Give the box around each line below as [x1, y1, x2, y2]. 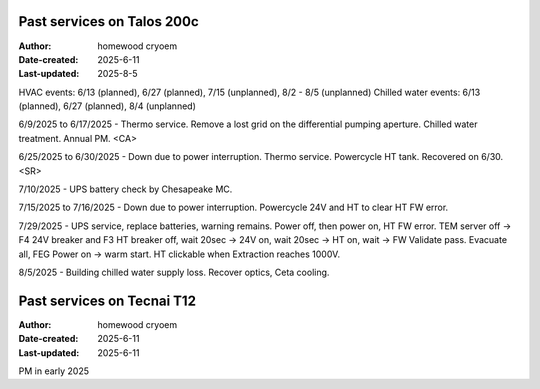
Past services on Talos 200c [18, 13, 199, 30]
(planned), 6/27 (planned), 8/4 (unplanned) [18, 100, 197, 112]
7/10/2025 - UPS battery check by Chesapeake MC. [18, 183, 233, 195]
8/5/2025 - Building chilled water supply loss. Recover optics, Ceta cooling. [18, 266, 330, 278]
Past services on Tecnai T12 [18, 292, 197, 309]
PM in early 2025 [18, 365, 90, 377]
